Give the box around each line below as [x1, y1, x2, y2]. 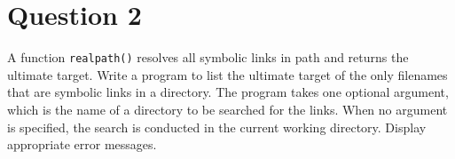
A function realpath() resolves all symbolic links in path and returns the [7, 48, 409, 67]
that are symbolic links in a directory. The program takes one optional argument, [7, 83, 449, 101]
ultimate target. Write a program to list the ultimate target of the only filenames [7, 65, 448, 83]
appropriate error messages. [7, 135, 157, 154]
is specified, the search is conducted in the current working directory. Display [7, 117, 427, 136]
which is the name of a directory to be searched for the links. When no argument [7, 99, 448, 118]
